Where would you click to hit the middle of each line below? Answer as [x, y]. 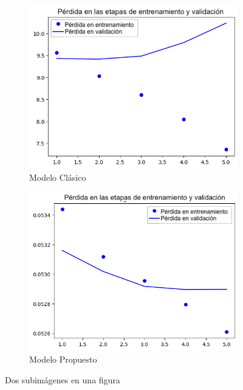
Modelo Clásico [58, 177]
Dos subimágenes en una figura [63, 379]
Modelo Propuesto [63, 359]
